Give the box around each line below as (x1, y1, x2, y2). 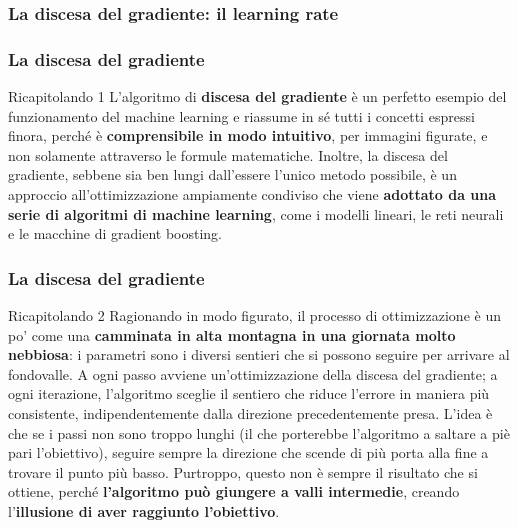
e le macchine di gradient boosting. (8, 223, 223, 244)
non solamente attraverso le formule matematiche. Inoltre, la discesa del (8, 144, 448, 165)
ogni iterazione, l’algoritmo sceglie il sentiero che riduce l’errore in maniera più (8, 383, 490, 404)
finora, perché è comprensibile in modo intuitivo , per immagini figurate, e (8, 125, 488, 146)
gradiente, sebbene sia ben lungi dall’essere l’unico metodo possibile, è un (8, 164, 457, 185)
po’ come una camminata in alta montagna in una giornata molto (8, 324, 456, 345)
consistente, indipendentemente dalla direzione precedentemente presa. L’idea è (8, 403, 493, 423)
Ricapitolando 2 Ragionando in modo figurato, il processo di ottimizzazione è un (8, 305, 501, 326)
